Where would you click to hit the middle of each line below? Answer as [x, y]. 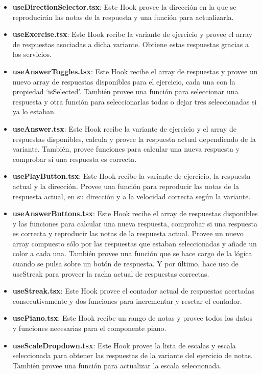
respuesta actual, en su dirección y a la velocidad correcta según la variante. [132, 196]
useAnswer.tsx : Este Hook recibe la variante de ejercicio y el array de [124, 128]
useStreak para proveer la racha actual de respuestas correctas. [111, 273]
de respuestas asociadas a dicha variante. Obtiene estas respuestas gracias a [130, 44]
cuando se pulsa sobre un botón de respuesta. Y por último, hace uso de [125, 264]
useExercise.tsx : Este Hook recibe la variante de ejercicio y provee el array [133, 34]
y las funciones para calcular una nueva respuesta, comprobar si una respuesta [135, 223]
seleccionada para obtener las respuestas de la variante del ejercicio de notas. [133, 355]
